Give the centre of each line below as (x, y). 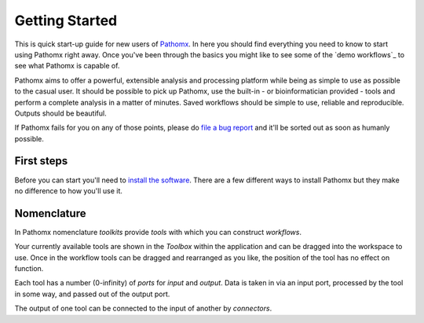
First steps (41, 161)
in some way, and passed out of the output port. (92, 294)
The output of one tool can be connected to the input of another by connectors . (143, 308)
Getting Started (66, 20)
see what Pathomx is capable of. (67, 66)
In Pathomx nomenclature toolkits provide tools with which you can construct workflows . (158, 232)
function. (29, 269)
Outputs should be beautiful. (60, 113)
